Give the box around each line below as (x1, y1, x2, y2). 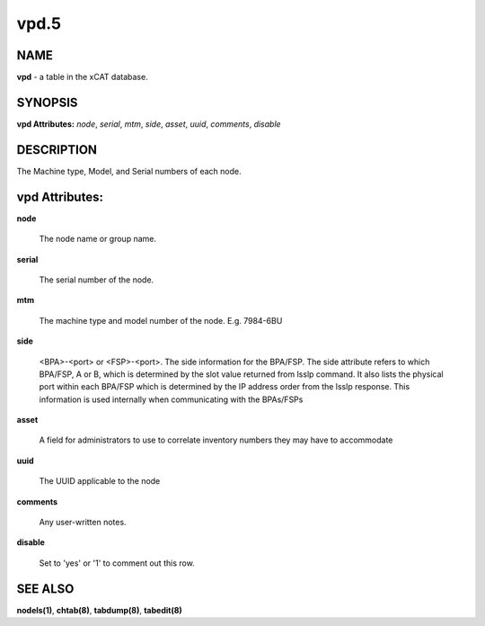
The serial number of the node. (39, 274, 154, 285)
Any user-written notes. (39, 517, 127, 528)
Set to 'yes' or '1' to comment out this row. (39, 558, 195, 568)
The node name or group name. (39, 234, 157, 245)
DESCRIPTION (16, 142, 98, 157)
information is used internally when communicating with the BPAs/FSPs (39, 394, 304, 405)
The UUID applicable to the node (39, 476, 161, 487)
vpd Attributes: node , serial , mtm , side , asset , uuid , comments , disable (16, 118, 282, 130)
